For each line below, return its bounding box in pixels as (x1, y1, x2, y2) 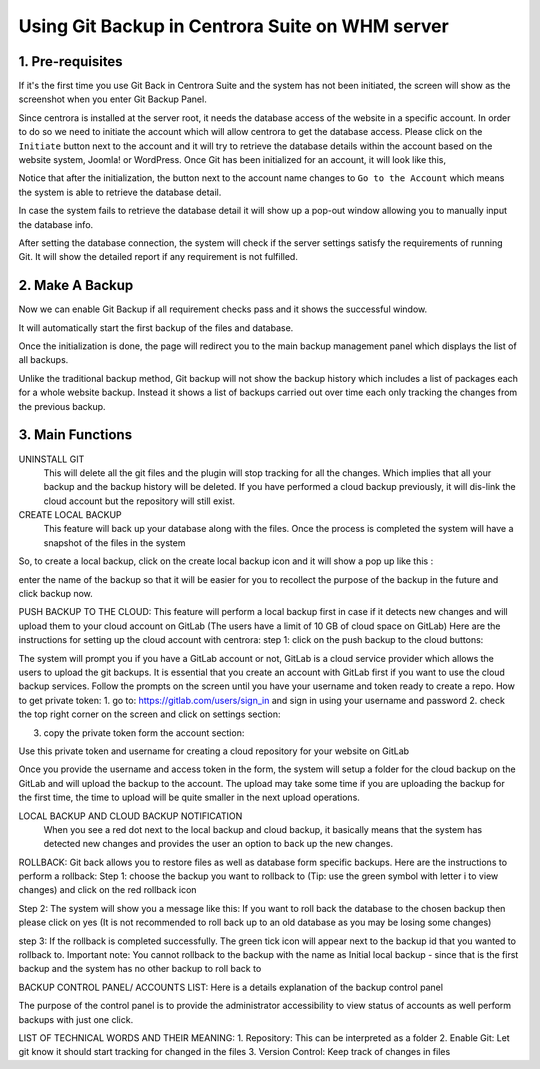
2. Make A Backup (18, 277, 134, 294)
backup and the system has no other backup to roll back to (18, 963, 262, 975)
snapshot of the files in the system (43, 536, 186, 549)
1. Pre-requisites (18, 53, 124, 70)
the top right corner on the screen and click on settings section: (18, 708, 281, 720)
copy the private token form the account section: (43, 726, 245, 739)
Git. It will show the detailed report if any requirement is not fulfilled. (18, 251, 299, 263)
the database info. (18, 218, 94, 230)
